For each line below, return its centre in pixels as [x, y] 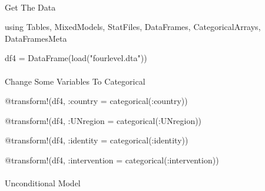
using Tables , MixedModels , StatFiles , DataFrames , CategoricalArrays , [133, 27]
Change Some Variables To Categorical [75, 81]
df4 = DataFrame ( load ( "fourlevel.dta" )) [76, 58]
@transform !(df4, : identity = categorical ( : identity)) [97, 140]
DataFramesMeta [36, 38]
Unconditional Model [43, 183]
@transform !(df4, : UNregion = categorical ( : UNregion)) [103, 120]
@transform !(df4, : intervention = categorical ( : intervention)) [112, 160]
